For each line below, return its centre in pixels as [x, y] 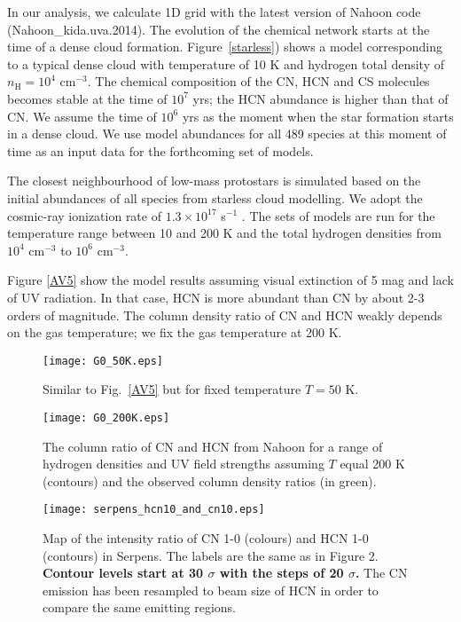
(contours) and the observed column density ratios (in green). [210, 480]
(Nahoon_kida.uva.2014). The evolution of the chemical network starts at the [219, 29]
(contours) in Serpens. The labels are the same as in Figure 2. [211, 555]
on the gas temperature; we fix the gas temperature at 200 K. [175, 332]
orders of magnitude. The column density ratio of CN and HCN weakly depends [225, 315]
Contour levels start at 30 [123, 573]
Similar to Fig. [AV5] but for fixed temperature [172, 389]
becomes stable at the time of [87, 98]
